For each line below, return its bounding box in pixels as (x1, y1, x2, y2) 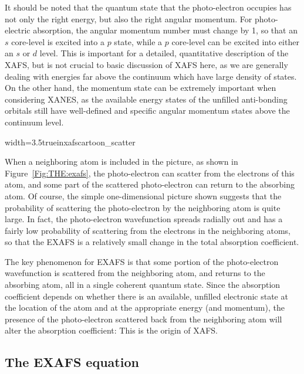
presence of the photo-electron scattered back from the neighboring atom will (5, 312, 282, 325)
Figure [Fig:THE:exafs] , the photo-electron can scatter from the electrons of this (5, 166, 295, 179)
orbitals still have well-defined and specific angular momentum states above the (5, 104, 290, 117)
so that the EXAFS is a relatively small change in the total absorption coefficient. (5, 236, 299, 248)
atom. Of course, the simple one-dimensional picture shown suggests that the (5, 189, 282, 202)
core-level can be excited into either (171, 35, 299, 47)
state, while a (114, 35, 163, 47)
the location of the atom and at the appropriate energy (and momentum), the (5, 301, 285, 314)
